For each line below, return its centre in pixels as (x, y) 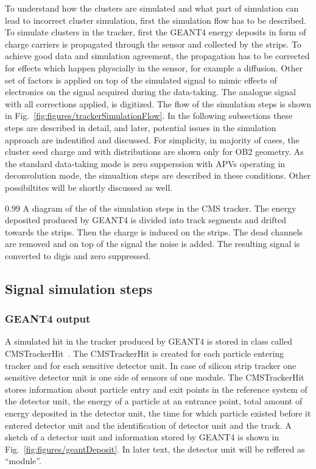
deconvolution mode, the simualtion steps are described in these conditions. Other (158, 175)
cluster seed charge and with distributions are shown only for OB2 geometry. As (154, 152)
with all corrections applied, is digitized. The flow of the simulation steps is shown (158, 103)
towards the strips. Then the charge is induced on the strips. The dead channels (154, 231)
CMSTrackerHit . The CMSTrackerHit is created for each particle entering (145, 353)
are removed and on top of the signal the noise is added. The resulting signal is (153, 244)
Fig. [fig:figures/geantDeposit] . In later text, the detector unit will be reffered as (155, 449)
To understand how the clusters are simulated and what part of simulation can (152, 8)
